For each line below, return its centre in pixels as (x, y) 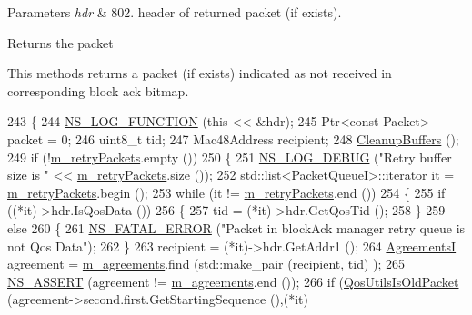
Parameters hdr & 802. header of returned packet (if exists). (175, 12)
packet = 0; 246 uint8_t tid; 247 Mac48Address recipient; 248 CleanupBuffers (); (233, 138)
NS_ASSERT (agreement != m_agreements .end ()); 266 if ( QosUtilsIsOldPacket (233, 281)
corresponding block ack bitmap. (98, 90)
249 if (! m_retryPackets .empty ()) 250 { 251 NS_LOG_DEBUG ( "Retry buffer (230, 157)
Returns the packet (60, 42)
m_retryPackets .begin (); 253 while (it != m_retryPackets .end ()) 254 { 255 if (226, 192)
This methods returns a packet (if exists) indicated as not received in (200, 73)
